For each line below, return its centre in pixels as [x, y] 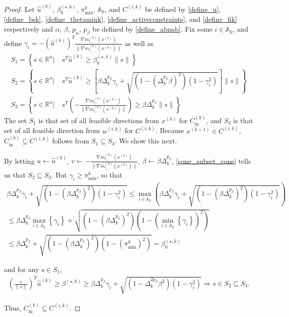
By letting [19, 160]
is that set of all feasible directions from [99, 120]
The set [15, 120]
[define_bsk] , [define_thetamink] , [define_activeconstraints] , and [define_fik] [121, 19]
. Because [170, 130]
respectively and [29, 29]
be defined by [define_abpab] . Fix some [152, 29]
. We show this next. [146, 141]
